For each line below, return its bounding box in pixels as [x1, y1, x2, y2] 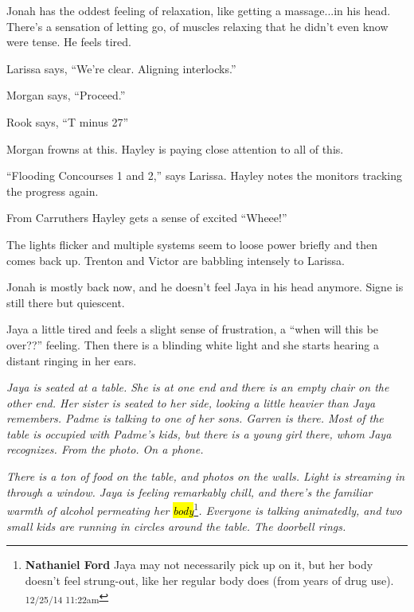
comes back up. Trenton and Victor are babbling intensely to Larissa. [6, 251, 345, 268]
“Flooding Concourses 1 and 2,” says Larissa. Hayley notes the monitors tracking [6, 167, 402, 184]
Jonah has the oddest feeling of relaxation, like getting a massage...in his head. [6, 2, 391, 18]
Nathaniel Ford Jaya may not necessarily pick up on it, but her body [25, 556, 373, 573]
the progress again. [6, 182, 99, 199]
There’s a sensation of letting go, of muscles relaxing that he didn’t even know [6, 18, 389, 34]
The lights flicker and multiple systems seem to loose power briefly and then [6, 236, 378, 252]
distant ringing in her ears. [6, 352, 137, 368]
